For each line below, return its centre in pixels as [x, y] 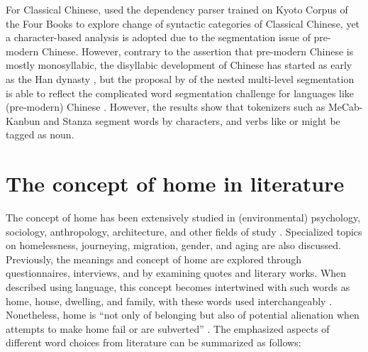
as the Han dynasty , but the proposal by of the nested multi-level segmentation [180, 78]
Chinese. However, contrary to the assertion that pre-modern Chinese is [197, 51]
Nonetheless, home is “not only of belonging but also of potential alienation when [183, 315]
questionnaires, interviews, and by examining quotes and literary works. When [176, 273]
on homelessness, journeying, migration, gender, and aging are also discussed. [173, 245]
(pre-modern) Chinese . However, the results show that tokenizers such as [166, 107]
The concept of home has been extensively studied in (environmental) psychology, [183, 218]
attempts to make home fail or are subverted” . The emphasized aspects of [168, 328]
